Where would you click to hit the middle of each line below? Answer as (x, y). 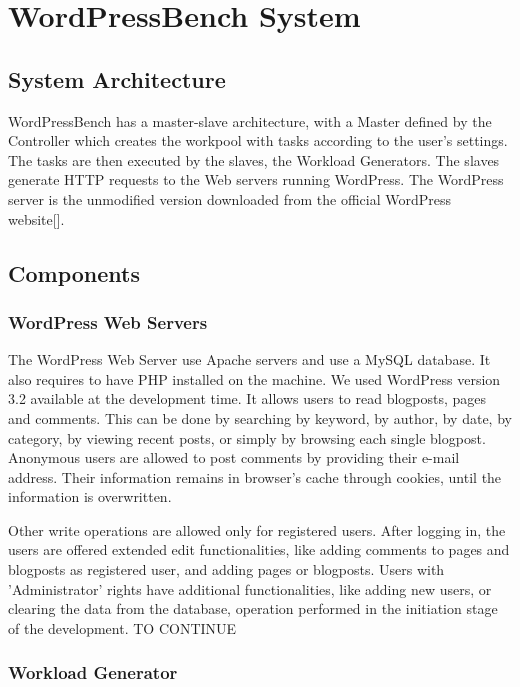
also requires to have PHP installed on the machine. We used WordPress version (254, 378)
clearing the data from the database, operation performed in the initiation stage (253, 608)
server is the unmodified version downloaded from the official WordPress (229, 198)
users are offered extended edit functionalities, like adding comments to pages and (259, 549)
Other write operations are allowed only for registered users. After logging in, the (257, 529)
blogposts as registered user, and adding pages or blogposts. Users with (226, 569)
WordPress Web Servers (108, 321)
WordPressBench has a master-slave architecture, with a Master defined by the (250, 120)
